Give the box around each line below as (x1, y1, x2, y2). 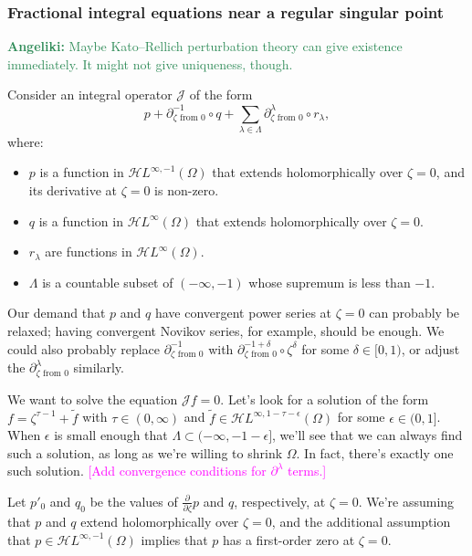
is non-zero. (154, 181, 219, 200)
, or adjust (401, 339, 460, 358)
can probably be (369, 303, 460, 322)
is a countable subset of (42, 272, 173, 291)
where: (7, 131, 44, 151)
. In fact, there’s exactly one (296, 443, 454, 462)
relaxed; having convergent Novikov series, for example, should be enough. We (7, 320, 445, 340)
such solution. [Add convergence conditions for (7, 461, 267, 480)
